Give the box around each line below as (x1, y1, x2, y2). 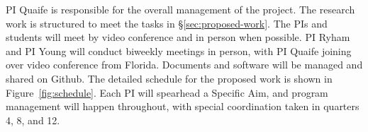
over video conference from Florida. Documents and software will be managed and (6, 57, 363, 72)
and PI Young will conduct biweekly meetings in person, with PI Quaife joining (6, 43, 352, 58)
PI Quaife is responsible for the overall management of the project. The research (6, 2, 355, 16)
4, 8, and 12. (6, 112, 60, 127)
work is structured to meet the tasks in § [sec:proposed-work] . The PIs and (6, 16, 328, 30)
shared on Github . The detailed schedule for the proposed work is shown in (6, 71, 333, 85)
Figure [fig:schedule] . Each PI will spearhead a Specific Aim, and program (6, 85, 328, 100)
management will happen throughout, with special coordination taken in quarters (6, 99, 359, 114)
